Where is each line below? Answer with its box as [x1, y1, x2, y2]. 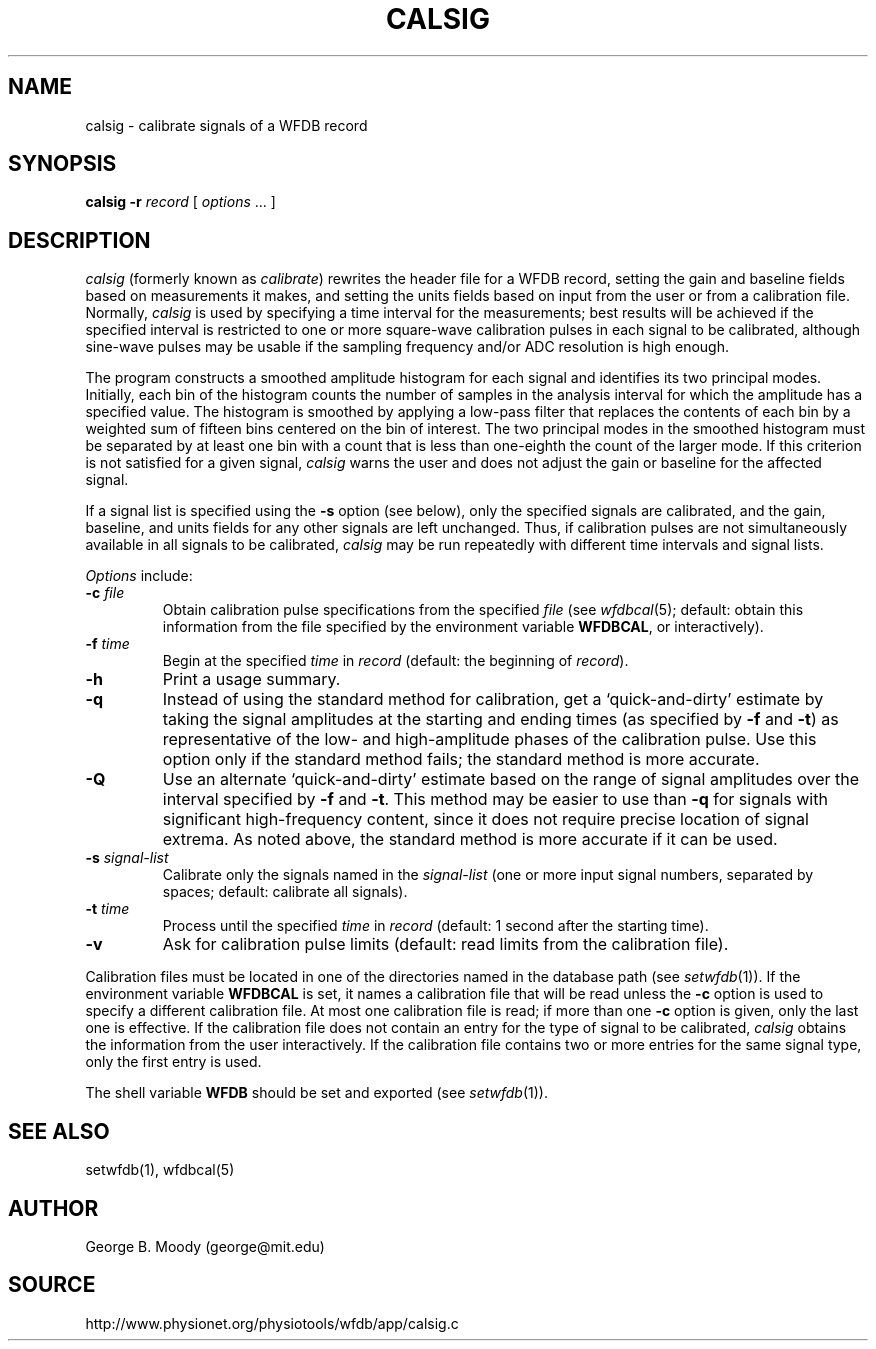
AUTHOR [8, 1195, 99, 1221]
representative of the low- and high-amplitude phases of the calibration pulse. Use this [162, 729, 817, 750]
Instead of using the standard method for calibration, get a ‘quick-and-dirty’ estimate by [162, 689, 824, 710]
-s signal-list [85, 849, 169, 867]
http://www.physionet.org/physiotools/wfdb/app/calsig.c [85, 1314, 459, 1332]
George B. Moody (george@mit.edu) [85, 1237, 325, 1255]
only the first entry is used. [85, 1053, 262, 1071]
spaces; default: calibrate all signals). [162, 883, 408, 901]
